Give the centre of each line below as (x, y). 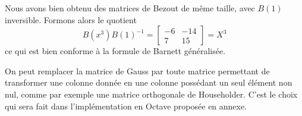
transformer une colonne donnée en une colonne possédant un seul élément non (149, 82)
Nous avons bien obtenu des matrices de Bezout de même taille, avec (130, 8)
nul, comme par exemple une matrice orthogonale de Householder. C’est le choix (151, 94)
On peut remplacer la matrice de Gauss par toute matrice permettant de (137, 70)
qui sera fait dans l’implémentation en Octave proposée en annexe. (126, 106)
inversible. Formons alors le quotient (71, 19)
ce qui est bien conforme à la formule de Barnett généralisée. (115, 51)
